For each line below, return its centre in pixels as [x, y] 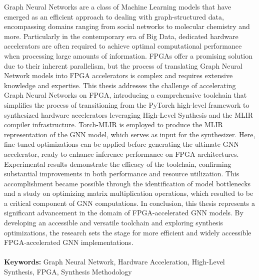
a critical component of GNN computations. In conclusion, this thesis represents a [130, 203]
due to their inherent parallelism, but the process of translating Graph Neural [123, 65]
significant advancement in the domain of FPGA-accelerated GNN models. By [124, 213]
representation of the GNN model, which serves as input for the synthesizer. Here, [130, 134]
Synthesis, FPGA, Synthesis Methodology [68, 272]
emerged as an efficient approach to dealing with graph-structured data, [114, 16]
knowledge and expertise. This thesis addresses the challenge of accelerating [120, 85]
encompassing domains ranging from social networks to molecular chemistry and [127, 26]
